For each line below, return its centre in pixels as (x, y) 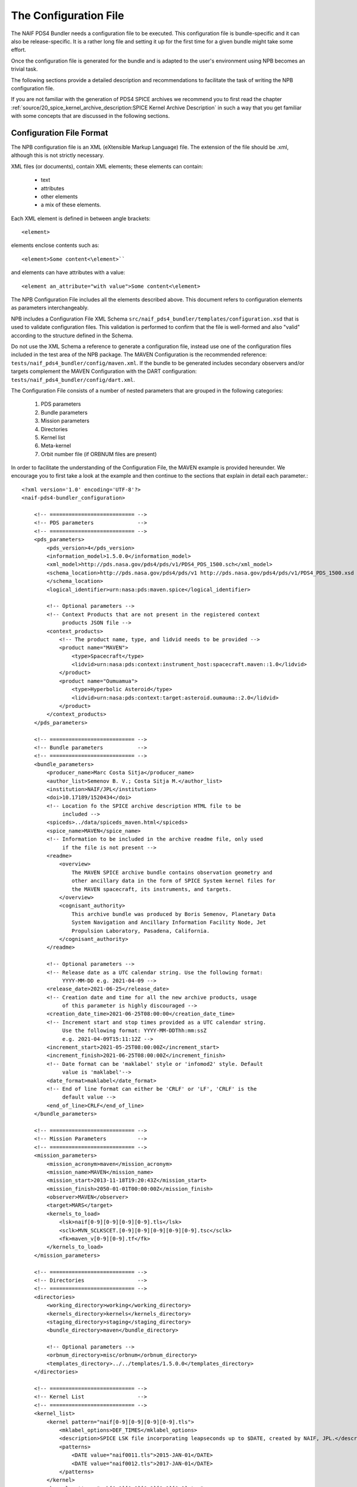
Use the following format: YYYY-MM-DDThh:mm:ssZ (134, 1031)
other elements (59, 196)
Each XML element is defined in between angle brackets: (81, 218)
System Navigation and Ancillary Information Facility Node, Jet (169, 923)
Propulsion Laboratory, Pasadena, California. (141, 931)
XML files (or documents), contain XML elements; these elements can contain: (107, 166)
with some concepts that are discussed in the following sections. (90, 116)
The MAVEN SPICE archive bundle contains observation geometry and (172, 872)
